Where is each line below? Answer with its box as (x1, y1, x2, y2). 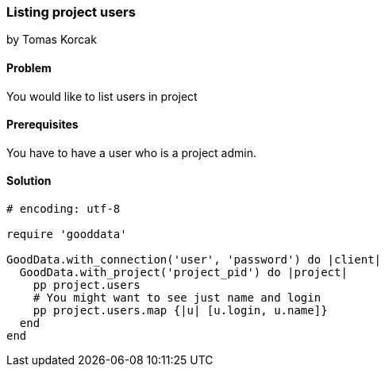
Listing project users (6, 4, 136, 20)
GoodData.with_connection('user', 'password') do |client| (6, 253, 382, 267)
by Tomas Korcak (6, 33, 97, 47)
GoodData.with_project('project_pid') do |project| (19, 266, 348, 279)
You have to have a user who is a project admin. (6, 145, 256, 160)
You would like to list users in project (6, 89, 198, 103)
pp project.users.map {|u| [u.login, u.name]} (33, 304, 328, 317)
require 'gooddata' (6, 228, 127, 241)
